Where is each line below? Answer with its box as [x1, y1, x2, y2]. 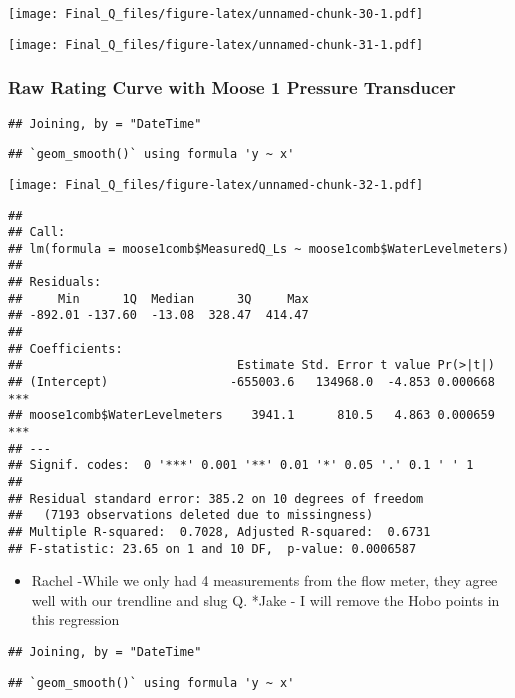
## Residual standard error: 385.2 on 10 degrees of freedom [8, 491, 424, 506]
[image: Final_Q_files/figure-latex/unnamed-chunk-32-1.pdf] [8, 177, 424, 192]
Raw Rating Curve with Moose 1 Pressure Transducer [8, 75, 456, 100]
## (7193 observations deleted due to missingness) [8, 508, 374, 523]
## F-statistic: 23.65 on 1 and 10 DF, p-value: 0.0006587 [8, 541, 417, 556]
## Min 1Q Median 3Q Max [8, 291, 309, 306]
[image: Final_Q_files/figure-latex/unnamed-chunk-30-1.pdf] [8, 7, 424, 21]
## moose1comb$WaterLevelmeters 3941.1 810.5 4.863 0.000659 [8, 408, 495, 423]
